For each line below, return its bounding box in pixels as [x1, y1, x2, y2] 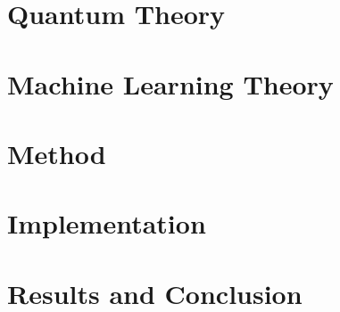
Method [7, 135, 106, 171]
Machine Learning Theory [7, 65, 334, 102]
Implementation [7, 205, 206, 242]
